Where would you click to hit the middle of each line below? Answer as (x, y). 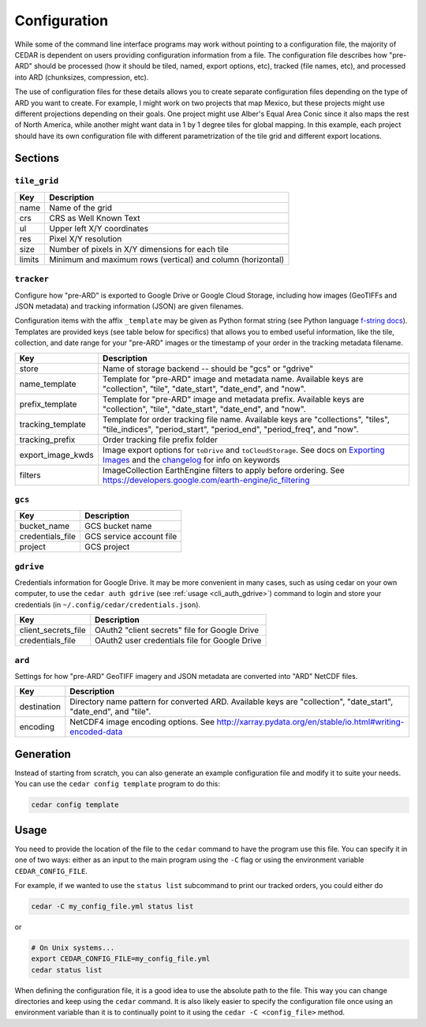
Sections (37, 158)
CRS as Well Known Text (95, 218)
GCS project (107, 547)
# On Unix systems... (73, 948)
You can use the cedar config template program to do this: (118, 784)
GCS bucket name (118, 527)
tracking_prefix (47, 440)
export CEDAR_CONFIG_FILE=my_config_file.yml (121, 959)
